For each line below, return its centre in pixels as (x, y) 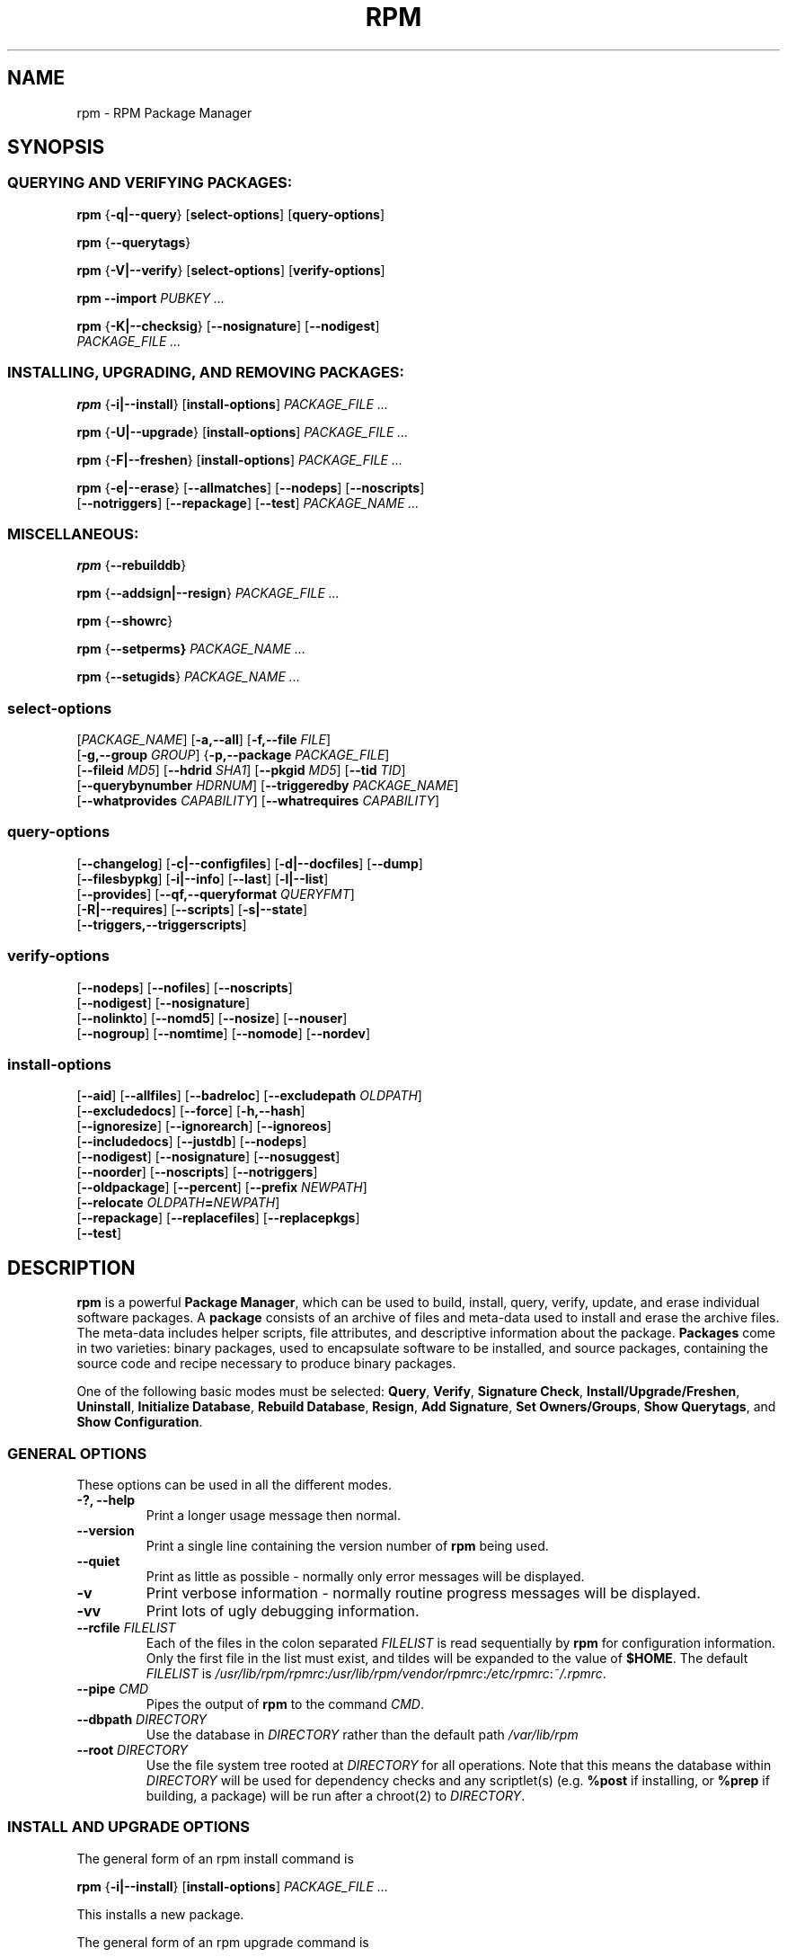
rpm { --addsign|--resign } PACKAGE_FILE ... (208, 593)
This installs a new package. (160, 1914)
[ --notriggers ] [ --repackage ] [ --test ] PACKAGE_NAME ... (248, 503)
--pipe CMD (113, 1688)
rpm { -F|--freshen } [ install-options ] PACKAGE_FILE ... (240, 459)
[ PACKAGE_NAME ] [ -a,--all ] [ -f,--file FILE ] (204, 740)
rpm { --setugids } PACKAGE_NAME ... (188, 677)
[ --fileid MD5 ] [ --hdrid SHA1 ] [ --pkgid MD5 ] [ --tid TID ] (241, 770)
